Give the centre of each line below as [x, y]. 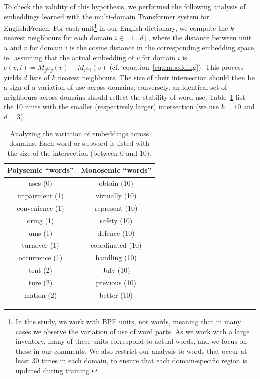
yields [13, 77]
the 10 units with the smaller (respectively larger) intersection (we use [111, 107]
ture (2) [41, 283]
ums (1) [41, 233]
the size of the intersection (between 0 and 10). [80, 153]
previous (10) [116, 283]
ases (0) [41, 183]
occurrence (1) [41, 258]
